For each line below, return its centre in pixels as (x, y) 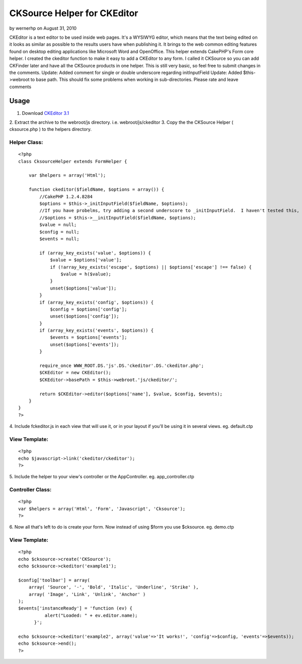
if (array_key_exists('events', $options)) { (96, 330)
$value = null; (58, 225)
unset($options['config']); (85, 316)
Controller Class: (30, 490)
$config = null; (59, 232)
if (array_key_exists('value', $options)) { (95, 253)
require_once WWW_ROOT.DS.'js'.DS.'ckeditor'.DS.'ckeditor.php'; (122, 366)
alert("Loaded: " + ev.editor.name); (91, 615)
